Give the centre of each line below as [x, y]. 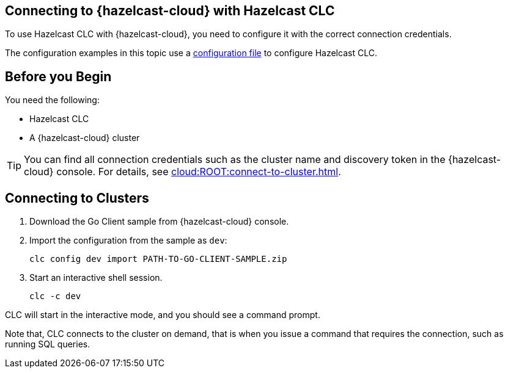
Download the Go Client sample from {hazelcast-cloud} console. [159, 222]
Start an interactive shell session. [96, 278]
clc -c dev [55, 296]
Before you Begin [58, 76]
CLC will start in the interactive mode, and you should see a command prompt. [163, 315]
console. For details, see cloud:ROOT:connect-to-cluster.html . [199, 172]
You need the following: [52, 100]
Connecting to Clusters [77, 198]
